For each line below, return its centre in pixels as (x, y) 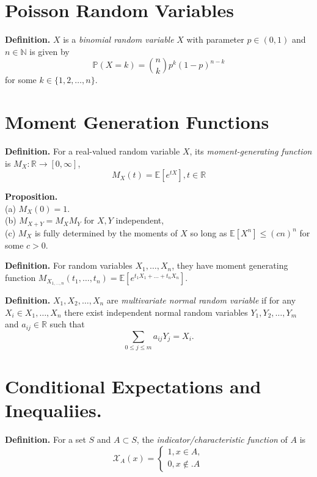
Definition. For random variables (69, 265)
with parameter (215, 39)
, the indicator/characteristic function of (212, 439)
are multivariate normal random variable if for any (201, 300)
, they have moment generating (230, 265)
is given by (49, 51)
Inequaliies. (53, 410)
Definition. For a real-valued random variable (93, 151)
